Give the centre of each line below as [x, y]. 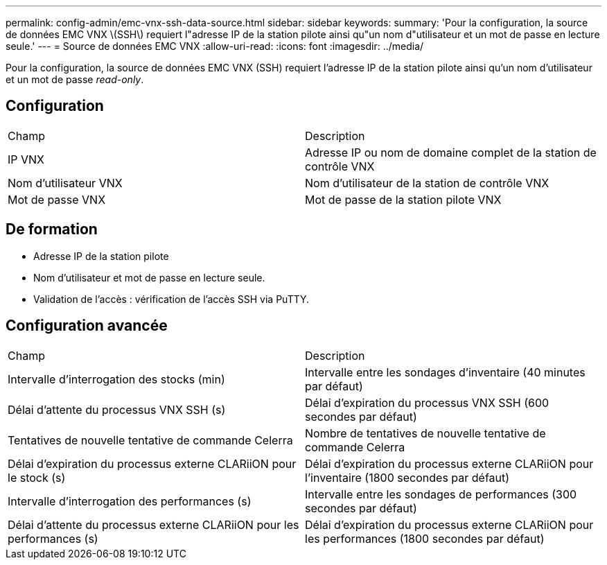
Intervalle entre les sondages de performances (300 [441, 494]
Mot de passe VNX [57, 199]
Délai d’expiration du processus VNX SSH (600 [427, 402]
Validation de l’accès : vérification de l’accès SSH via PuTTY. [171, 299]
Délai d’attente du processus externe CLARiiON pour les [153, 524]
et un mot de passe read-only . [75, 79]
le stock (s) [37, 477]
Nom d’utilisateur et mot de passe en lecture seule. [149, 277]
